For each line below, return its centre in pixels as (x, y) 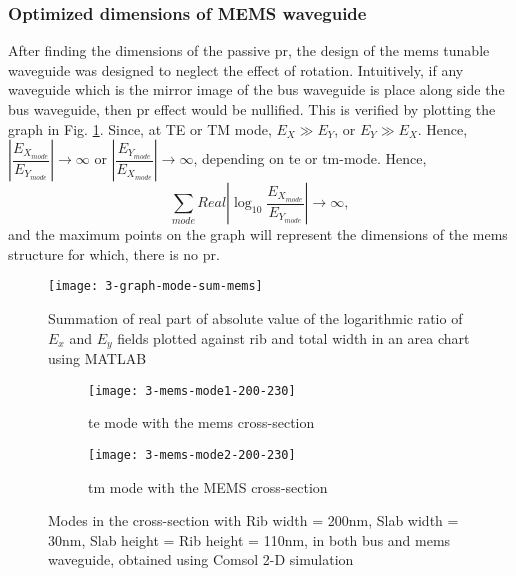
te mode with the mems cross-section (201, 422)
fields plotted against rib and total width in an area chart (293, 337)
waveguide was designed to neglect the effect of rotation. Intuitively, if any (236, 69)
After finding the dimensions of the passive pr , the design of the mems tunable (249, 50)
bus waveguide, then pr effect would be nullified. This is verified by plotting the (252, 109)
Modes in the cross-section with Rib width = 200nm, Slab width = (253, 520)
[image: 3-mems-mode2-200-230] (192, 454)
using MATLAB (97, 358)
